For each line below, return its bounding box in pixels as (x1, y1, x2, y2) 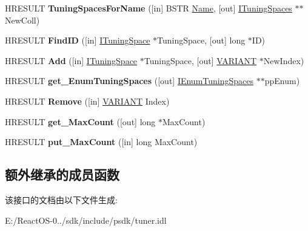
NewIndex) (263, 54, 304, 67)
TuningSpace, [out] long (157, 34, 246, 47)
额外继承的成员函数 (5, 165, 119, 184)
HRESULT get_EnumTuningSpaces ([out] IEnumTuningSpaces (5, 74, 254, 87)
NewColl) (5, 13, 40, 26)
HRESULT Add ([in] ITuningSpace (5, 54, 138, 67)
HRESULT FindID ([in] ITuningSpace (5, 34, 150, 47)
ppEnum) (264, 74, 300, 87)
